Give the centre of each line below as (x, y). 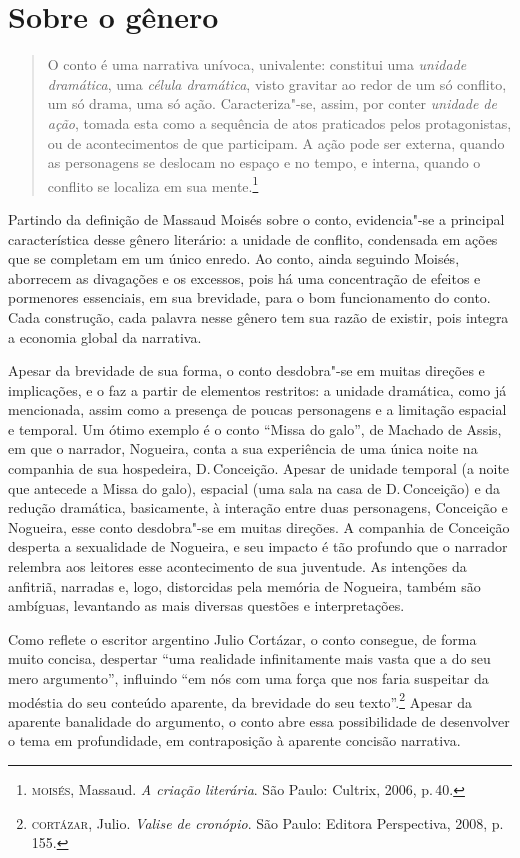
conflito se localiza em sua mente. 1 (153, 184)
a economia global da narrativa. (105, 336)
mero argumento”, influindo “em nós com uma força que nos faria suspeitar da (248, 678)
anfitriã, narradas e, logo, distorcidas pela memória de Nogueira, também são (244, 585)
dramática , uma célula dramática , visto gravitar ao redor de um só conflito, (277, 83)
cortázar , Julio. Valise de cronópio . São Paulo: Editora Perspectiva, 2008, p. (267, 822)
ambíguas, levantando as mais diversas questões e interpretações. (206, 605)
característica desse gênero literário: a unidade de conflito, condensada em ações (253, 238)
